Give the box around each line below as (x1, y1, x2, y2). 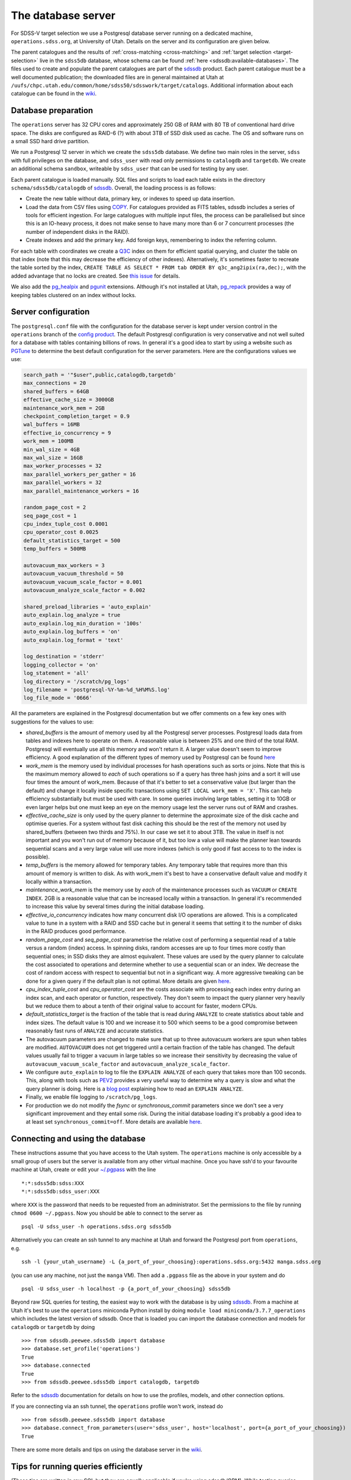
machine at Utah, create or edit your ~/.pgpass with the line (11, 1166, 156, 1173)
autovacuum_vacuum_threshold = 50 (23, 570, 124, 577)
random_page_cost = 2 (23, 504, 86, 511)
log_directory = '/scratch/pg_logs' (23, 678, 130, 685)
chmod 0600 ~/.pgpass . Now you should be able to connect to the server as (11, 1209, 203, 1217)
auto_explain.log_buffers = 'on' (23, 628, 121, 635)
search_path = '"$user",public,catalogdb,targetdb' (23, 372, 177, 378)
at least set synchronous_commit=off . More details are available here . (25, 1118, 202, 1125)
